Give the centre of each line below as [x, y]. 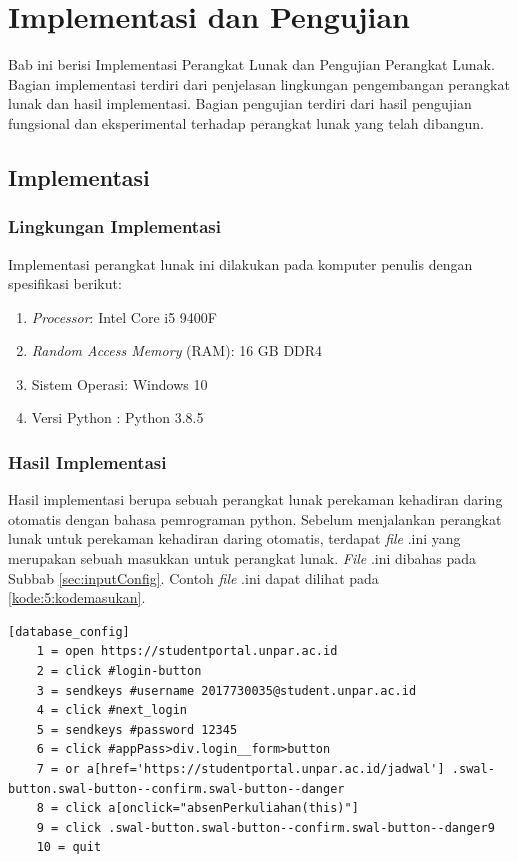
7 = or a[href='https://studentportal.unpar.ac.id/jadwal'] [240, 769]
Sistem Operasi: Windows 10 [119, 383]
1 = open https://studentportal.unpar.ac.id [187, 651]
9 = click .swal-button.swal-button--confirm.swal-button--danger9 [265, 827]
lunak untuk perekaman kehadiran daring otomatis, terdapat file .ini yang [234, 538]
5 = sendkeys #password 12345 [137, 729]
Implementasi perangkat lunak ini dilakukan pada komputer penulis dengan [240, 263]
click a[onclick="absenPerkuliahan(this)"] [212, 808]
